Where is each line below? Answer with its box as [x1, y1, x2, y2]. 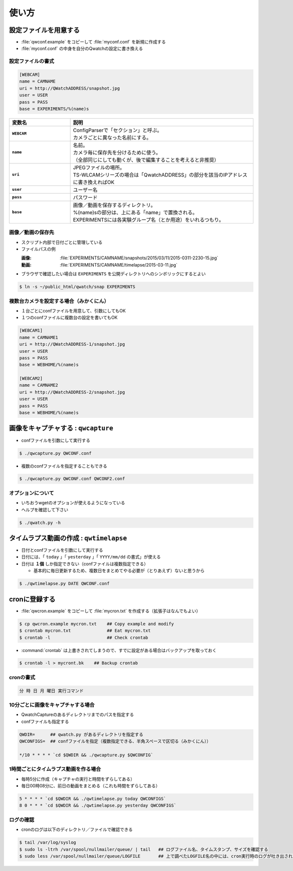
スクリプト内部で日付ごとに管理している [21, 239, 103, 245]
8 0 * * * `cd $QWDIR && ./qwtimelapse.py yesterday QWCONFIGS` [19, 803, 177, 808]
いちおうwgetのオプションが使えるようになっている [21, 500, 126, 506]
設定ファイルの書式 [9, 58, 55, 65]
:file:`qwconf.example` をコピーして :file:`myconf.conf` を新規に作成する [21, 39, 166, 45]
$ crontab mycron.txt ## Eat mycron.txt [19, 628, 151, 633]
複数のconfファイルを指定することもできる [21, 463, 107, 469]
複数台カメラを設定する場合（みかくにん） [9, 297, 109, 304]
